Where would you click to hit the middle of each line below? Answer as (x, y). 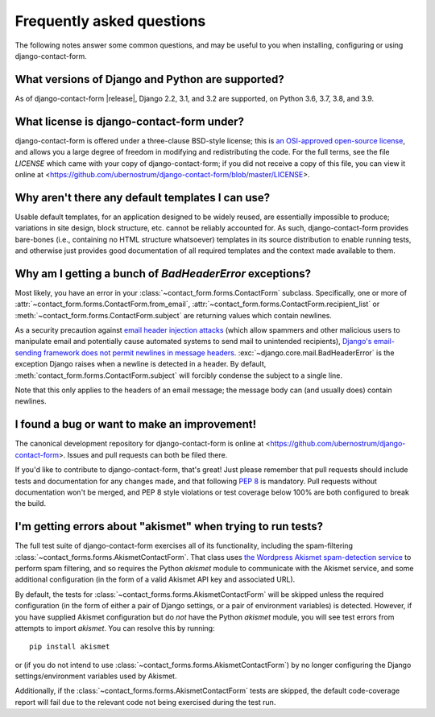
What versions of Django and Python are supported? (150, 79)
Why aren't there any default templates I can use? (143, 197)
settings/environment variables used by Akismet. (96, 676)
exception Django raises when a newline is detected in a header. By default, (141, 364)
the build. (31, 504)
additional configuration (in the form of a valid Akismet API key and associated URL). (155, 579)
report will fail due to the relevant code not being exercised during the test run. (145, 702)
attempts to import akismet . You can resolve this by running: (115, 628)
